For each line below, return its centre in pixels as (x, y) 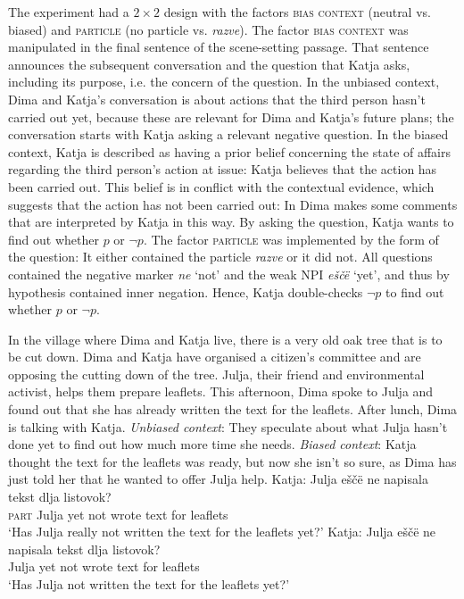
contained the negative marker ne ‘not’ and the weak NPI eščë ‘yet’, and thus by (229, 274)
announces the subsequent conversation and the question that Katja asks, (209, 64)
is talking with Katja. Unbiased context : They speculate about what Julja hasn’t (228, 426)
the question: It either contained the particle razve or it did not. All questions (220, 257)
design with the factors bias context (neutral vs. (297, 12)
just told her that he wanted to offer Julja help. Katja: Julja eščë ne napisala (218, 479)
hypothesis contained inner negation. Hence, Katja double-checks (186, 291)
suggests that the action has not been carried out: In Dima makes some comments (233, 204)
